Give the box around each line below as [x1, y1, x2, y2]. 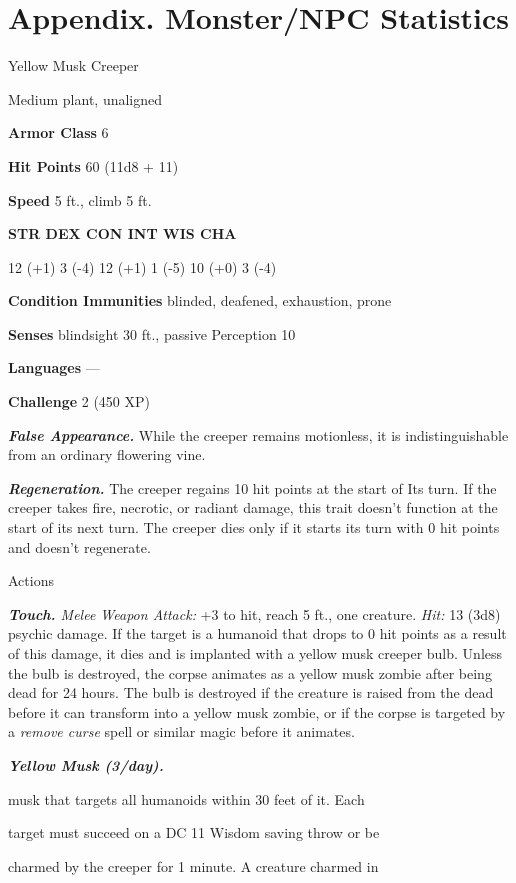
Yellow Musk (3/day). [8, 754, 164, 775]
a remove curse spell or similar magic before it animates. [8, 721, 355, 742]
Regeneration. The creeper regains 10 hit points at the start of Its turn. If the [8, 477, 497, 498]
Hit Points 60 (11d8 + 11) [8, 155, 179, 176]
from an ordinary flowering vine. [8, 444, 206, 465]
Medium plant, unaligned [8, 88, 163, 109]
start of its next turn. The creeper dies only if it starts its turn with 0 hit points [8, 517, 500, 538]
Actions [8, 570, 54, 591]
